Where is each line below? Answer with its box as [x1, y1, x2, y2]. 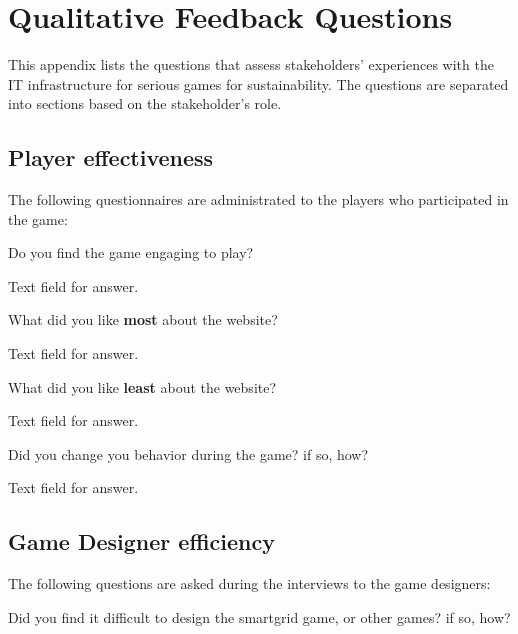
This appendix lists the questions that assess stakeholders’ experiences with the [8, 54, 494, 75]
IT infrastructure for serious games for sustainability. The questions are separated [8, 73, 509, 94]
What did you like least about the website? [8, 376, 277, 397]
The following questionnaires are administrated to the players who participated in [8, 189, 509, 210]
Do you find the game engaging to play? [8, 242, 254, 263]
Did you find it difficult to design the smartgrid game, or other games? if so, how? [8, 606, 511, 627]
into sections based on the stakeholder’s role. [8, 93, 282, 114]
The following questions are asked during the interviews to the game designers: [8, 573, 491, 594]
